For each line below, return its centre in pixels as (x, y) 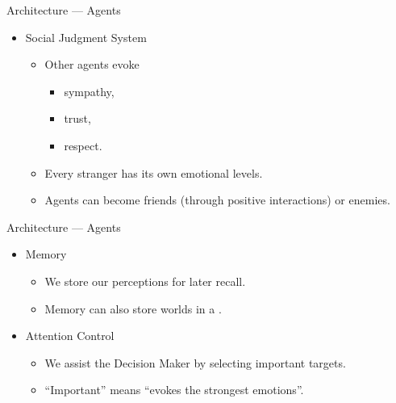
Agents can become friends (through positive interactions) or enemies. (217, 200)
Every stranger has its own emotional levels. (154, 172)
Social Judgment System (86, 37)
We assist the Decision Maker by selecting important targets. (195, 362)
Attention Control (70, 336)
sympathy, (89, 91)
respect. (83, 145)
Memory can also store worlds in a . (133, 308)
